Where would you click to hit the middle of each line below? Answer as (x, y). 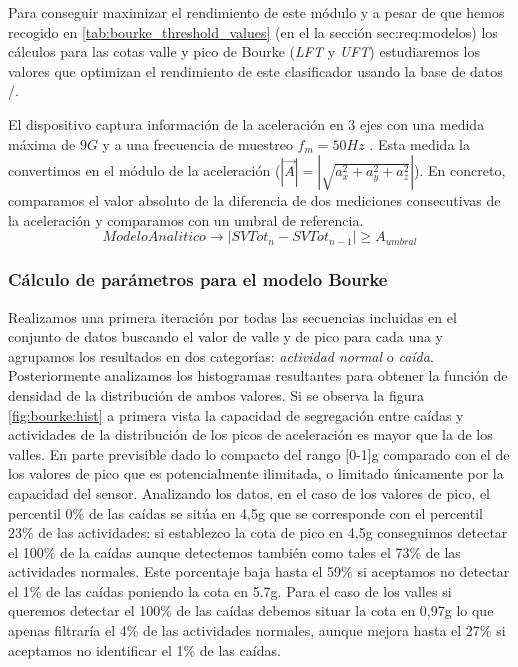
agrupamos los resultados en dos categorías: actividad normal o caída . (221, 355)
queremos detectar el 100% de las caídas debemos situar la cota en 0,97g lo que (251, 610)
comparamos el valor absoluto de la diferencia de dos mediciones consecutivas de (254, 200)
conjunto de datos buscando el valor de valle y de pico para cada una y (226, 336)
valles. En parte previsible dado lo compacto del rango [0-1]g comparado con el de (259, 453)
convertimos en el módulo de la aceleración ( (144, 170)
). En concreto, (460, 170)
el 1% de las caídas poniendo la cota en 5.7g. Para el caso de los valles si (230, 590)
